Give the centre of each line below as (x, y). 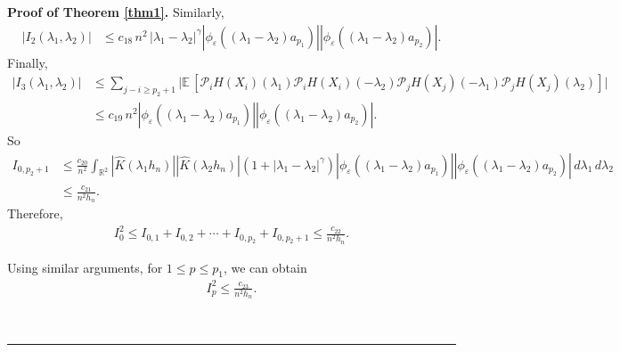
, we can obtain (265, 267)
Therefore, (35, 213)
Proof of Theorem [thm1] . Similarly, (116, 12)
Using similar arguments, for (85, 267)
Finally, (28, 62)
